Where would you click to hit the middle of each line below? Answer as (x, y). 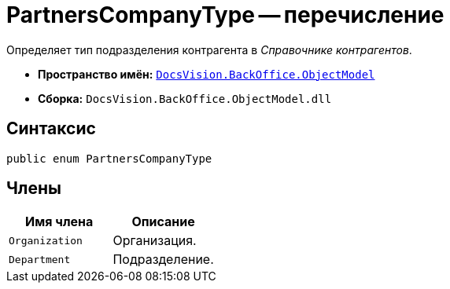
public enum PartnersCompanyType (109, 158)
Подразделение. (163, 260)
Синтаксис (51, 129)
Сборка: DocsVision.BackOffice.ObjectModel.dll (185, 98)
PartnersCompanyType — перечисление (225, 15)
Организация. (155, 241)
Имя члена (59, 222)
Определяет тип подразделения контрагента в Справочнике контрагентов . (209, 49)
